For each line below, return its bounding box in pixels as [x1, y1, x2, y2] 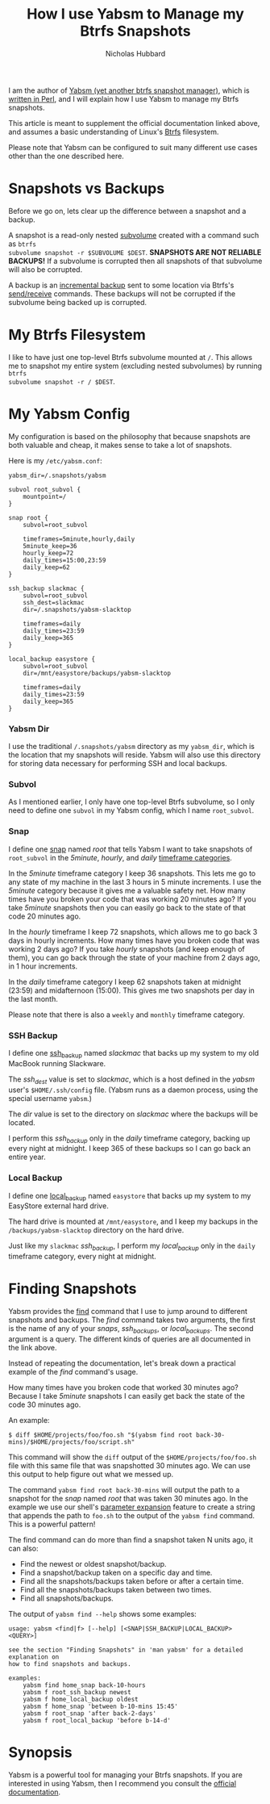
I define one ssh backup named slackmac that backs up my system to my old [8, 1048, 260, 1060]
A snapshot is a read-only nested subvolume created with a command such [8, 230, 260, 240]
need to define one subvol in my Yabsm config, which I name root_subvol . [8, 806, 255, 815]
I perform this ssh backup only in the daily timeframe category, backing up [8, 1133, 251, 1145]
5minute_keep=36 [23, 542, 78, 550]
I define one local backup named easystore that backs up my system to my [8, 1191, 251, 1203]
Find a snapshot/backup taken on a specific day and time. [19, 1568, 213, 1577]
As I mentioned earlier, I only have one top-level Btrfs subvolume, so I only [8, 797, 255, 807]
